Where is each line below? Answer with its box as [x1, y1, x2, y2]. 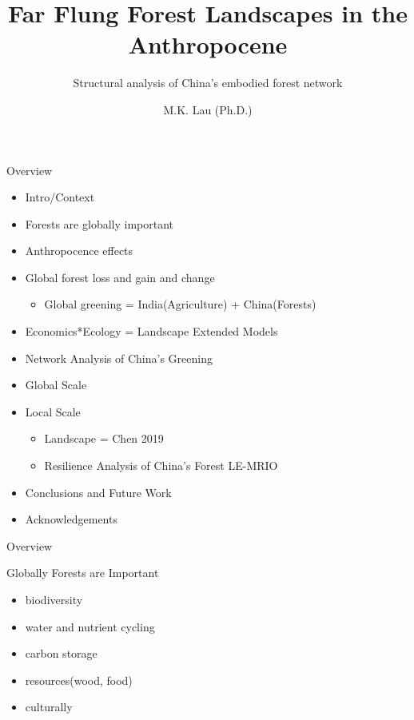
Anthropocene [128, 28, 288, 61]
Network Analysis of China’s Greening [25, 349, 213, 366]
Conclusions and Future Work [25, 483, 172, 500]
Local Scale [25, 403, 81, 420]
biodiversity [25, 591, 83, 607]
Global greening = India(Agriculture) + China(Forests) [44, 296, 316, 312]
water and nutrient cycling [25, 618, 155, 634]
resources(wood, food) [25, 671, 133, 688]
